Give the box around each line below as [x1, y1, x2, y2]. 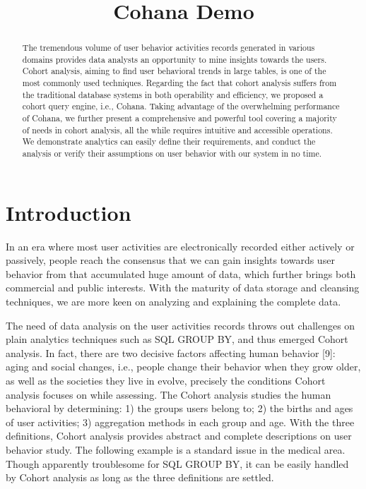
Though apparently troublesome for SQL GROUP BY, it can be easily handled [6, 456, 349, 471]
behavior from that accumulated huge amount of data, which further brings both [6, 266, 356, 281]
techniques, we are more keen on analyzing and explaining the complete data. [6, 294, 341, 309]
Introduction [6, 198, 131, 227]
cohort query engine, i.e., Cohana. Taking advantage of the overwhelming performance [22, 100, 340, 112]
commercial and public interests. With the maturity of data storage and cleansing [6, 280, 360, 295]
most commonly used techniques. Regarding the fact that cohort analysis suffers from [22, 77, 337, 89]
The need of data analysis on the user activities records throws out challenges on [6, 318, 355, 332]
